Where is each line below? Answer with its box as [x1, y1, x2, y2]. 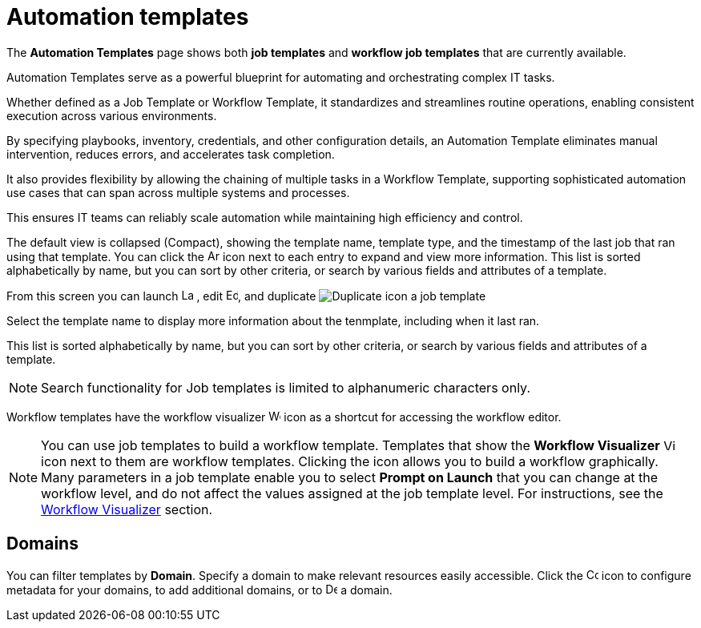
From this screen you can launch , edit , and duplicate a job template [6, 288, 486, 303]
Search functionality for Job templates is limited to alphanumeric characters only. [41, 379, 530, 396]
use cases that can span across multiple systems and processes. [6, 185, 350, 199]
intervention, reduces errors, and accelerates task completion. [6, 147, 335, 161]
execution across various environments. [6, 108, 217, 123]
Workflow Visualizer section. [41, 501, 213, 517]
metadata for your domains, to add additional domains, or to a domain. [6, 582, 393, 597]
